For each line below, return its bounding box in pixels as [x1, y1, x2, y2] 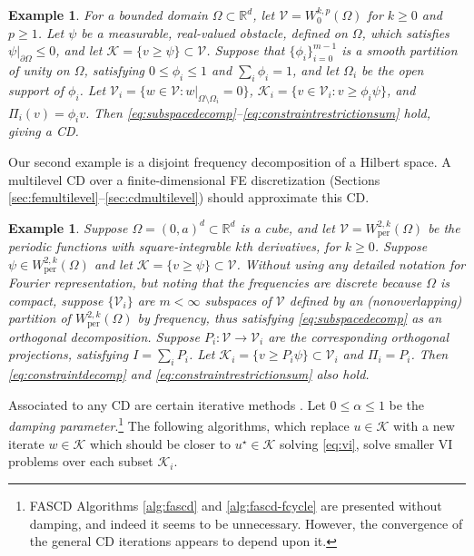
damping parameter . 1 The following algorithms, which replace [8, 414, 350, 435]
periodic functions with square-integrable [8, 237, 231, 256]
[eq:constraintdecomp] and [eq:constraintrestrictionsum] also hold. [8, 365, 370, 384]
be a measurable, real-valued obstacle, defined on [81, 23, 348, 42]
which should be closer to [90, 434, 231, 453]
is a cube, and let [240, 218, 335, 237]
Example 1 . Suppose [8, 218, 128, 237]
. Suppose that [206, 41, 285, 60]
